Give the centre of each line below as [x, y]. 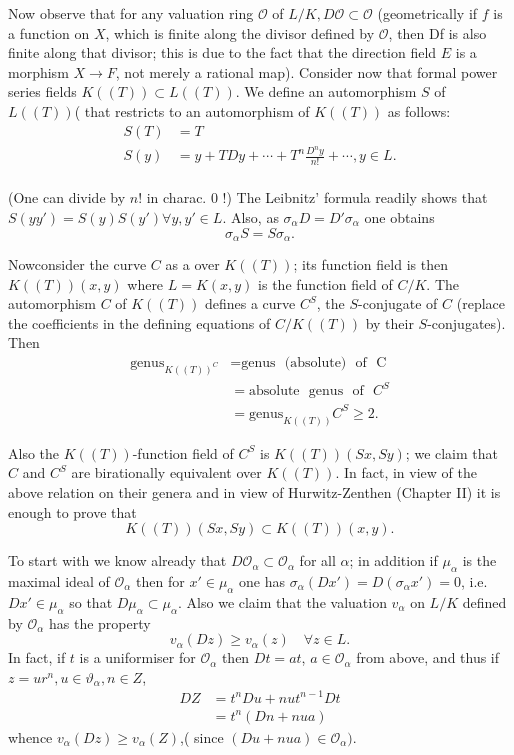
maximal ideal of [59, 580]
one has [262, 580]
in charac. [176, 197]
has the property [99, 622]
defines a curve [250, 303]
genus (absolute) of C [314, 362]
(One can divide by [67, 197]
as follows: [419, 110]
